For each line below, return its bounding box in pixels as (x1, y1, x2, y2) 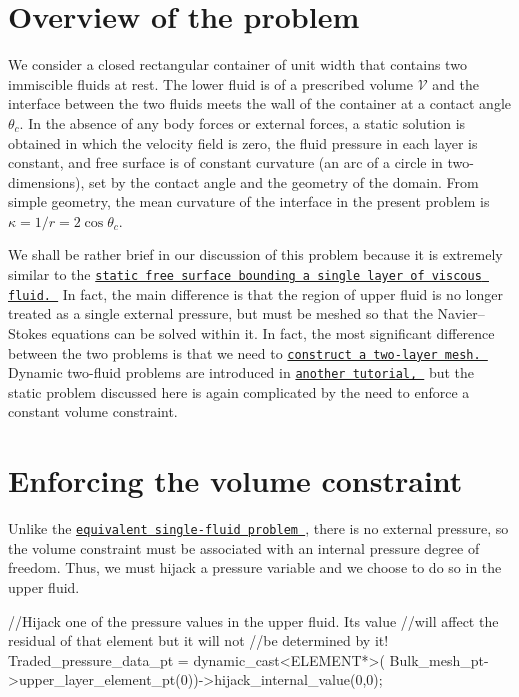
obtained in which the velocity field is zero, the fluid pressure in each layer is (8, 132, 478, 153)
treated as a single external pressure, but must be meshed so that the (8, 303, 433, 324)
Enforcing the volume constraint (8, 460, 463, 501)
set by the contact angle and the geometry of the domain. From (89, 171, 479, 192)
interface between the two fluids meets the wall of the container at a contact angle (8, 93, 511, 114)
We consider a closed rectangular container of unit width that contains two (8, 54, 467, 75)
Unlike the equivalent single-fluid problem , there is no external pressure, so (8, 518, 509, 539)
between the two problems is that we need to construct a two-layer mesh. (8, 342, 481, 363)
